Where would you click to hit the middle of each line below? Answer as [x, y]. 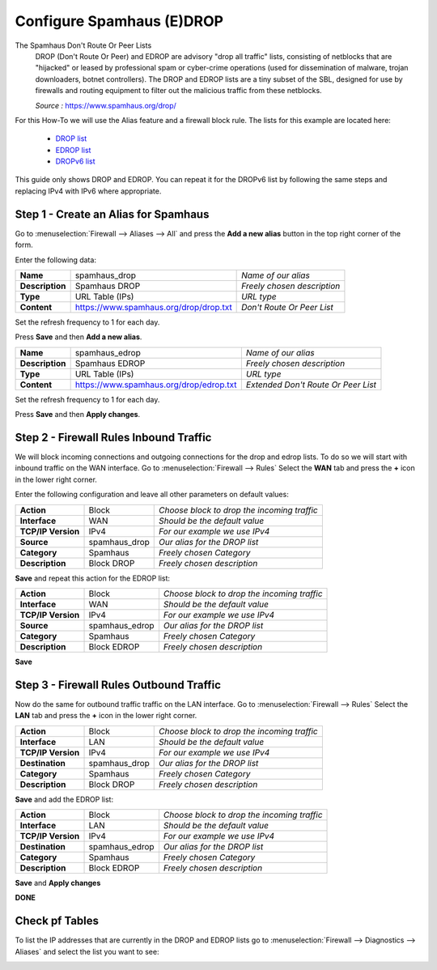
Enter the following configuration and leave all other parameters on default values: [152, 495]
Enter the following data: [56, 260]
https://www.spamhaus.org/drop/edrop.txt [156, 385]
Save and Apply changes [58, 883]
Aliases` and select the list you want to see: [87, 951]
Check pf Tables [57, 921]
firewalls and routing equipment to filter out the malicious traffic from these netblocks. [179, 91]
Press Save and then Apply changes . [78, 415]
